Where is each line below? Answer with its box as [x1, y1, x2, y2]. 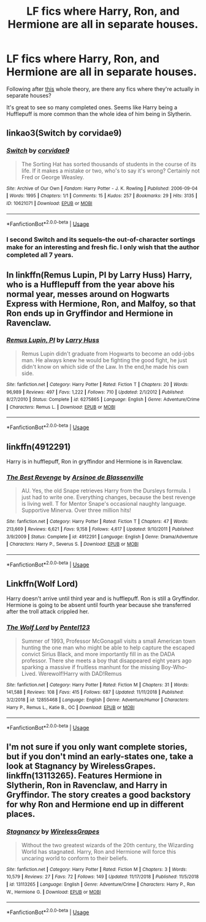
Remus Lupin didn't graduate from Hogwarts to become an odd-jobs [21, 350, 195, 357]
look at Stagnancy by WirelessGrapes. [6, 761, 156, 772]
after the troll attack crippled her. [6, 608, 90, 615]
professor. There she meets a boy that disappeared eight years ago [21, 657, 192, 664]
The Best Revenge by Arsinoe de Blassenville [6, 473, 144, 481]
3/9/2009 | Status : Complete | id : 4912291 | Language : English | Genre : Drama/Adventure [6, 533, 198, 540]
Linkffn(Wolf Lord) [6, 578, 78, 589]
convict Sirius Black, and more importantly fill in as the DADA [21, 650, 175, 657]
